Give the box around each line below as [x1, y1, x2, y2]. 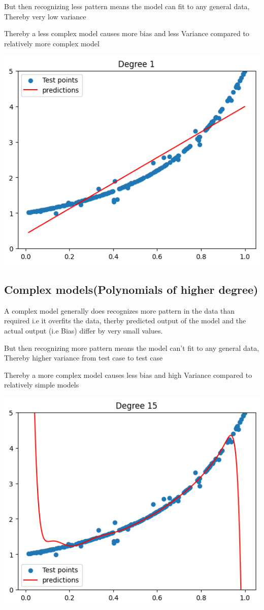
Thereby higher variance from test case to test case [4, 352, 163, 363]
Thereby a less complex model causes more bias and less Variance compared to [4, 28, 249, 39]
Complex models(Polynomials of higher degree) [4, 281, 258, 297]
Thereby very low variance [4, 11, 86, 21]
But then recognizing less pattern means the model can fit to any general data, [4, 1, 250, 11]
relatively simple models [4, 379, 79, 390]
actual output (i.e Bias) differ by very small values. [4, 325, 163, 336]
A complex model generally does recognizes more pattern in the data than [4, 305, 235, 316]
